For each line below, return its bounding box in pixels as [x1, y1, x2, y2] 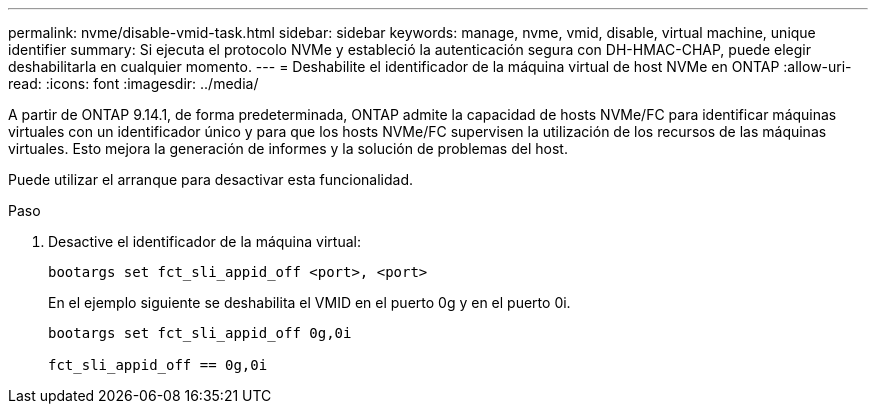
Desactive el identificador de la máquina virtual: [48, 233, 361, 250]
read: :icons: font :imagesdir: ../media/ [8, 75, 259, 92]
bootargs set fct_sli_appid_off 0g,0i [48, 325, 352, 341]
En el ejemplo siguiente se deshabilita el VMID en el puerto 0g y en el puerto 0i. [48, 294, 571, 311]
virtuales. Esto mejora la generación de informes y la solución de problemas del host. [8, 140, 568, 157]
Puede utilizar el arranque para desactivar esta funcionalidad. [8, 171, 414, 188]
